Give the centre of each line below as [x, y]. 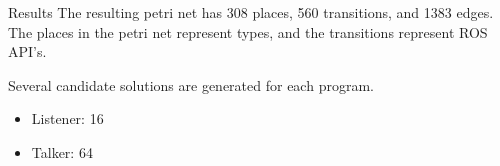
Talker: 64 [62, 151]
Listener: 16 [67, 118]
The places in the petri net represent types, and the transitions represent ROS [248, 31]
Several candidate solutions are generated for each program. [191, 84]
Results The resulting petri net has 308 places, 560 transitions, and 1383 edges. [251, 12]
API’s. [27, 51]
